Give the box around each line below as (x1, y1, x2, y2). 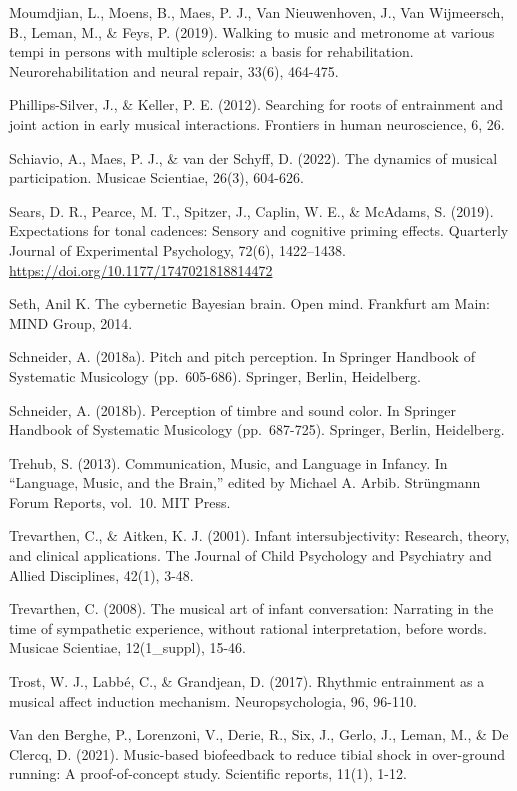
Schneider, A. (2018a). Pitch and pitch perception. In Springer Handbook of (9, 346, 475, 367)
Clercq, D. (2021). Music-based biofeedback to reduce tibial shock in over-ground (9, 743, 506, 764)
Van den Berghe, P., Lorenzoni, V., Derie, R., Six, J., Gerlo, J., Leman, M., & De (9, 724, 509, 745)
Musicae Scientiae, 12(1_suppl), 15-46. (9, 637, 246, 658)
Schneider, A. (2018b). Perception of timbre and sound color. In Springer (9, 399, 457, 420)
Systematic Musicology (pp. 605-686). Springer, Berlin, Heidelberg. (9, 365, 421, 386)
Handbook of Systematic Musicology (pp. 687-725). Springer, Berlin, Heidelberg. (9, 419, 505, 440)
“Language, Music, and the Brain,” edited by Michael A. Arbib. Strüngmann (9, 472, 481, 493)
